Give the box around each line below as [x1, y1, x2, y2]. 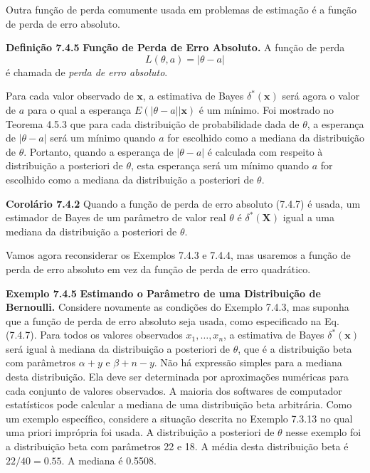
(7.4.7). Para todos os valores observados [6, 327, 183, 342]
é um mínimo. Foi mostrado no [199, 102, 334, 117]
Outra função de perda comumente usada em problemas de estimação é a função [6, 2, 357, 16]
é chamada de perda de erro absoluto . [6, 64, 168, 79]
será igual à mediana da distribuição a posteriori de [6, 341, 231, 356]
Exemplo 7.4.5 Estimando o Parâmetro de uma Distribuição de [6, 285, 321, 300]
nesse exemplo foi [285, 425, 361, 440]
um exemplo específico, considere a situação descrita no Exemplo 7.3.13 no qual [6, 410, 353, 425]
